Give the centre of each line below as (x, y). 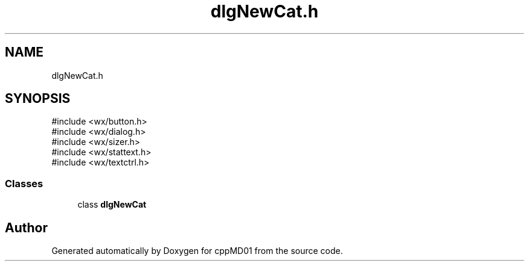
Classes (24, 183)
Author (26, 227)
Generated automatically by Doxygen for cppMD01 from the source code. (197, 251)
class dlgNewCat (112, 205)
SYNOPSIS (38, 99)
